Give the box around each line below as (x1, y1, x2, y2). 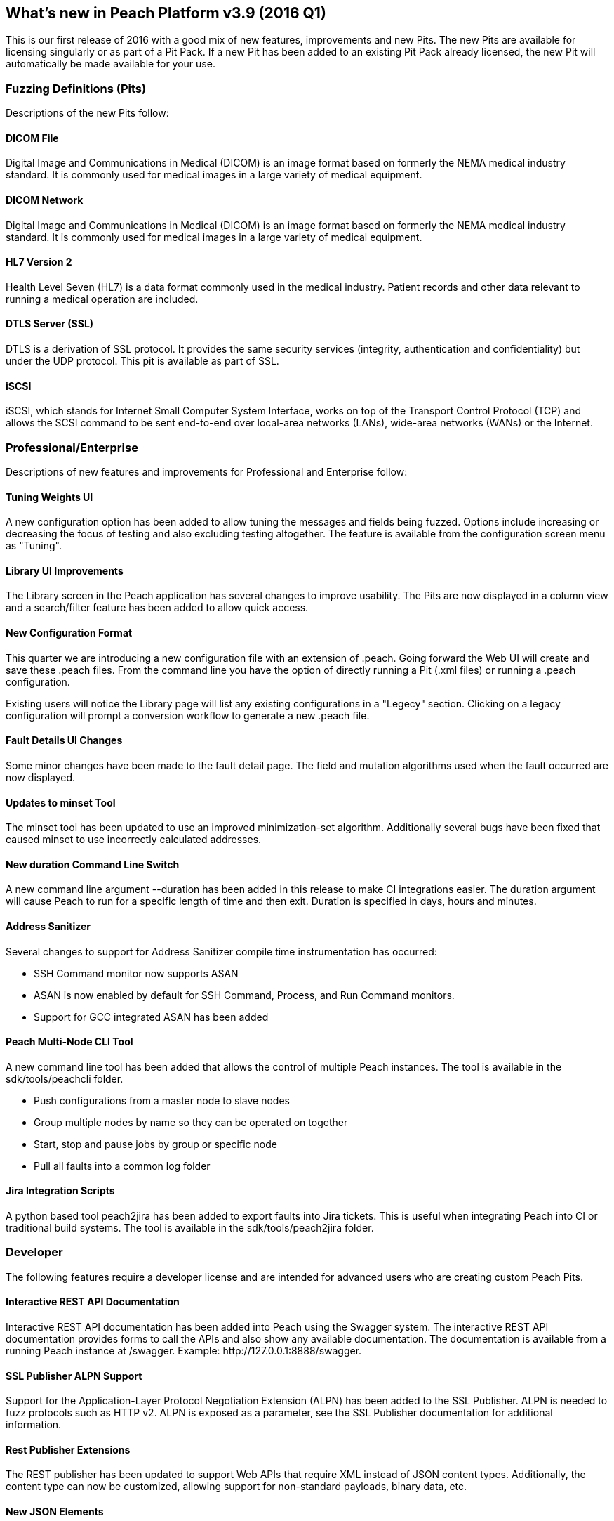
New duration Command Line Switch (6, 858, 180, 870)
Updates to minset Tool (6, 796, 116, 809)
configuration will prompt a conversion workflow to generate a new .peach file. (6, 709, 370, 722)
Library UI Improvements (6, 564, 124, 577)
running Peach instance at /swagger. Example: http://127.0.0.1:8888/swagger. (6, 1344, 362, 1357)
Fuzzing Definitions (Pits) (6, 81, 147, 96)
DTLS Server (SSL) (6, 318, 94, 330)
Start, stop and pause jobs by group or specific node (34, 1137, 277, 1150)
